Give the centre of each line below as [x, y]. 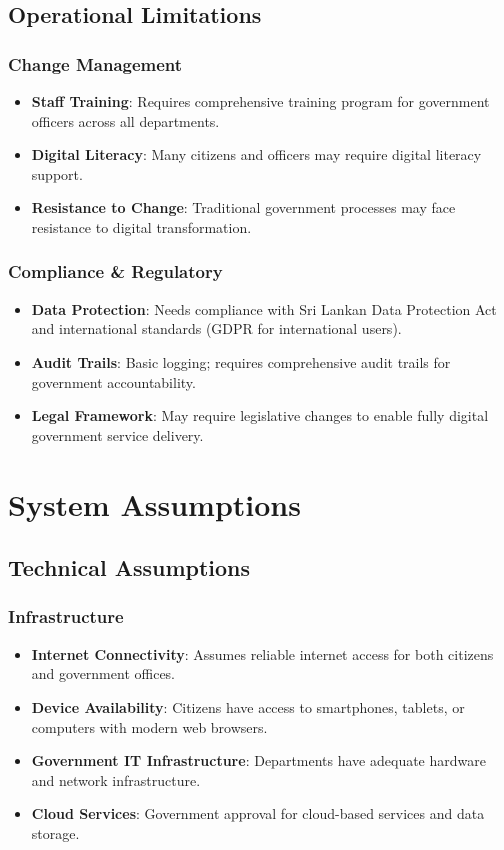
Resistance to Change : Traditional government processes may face [243, 207]
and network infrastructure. [116, 779]
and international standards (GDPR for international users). [216, 328]
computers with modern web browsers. [149, 726]
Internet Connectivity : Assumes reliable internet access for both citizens [262, 653]
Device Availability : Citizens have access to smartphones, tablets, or [248, 706]
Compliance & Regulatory [115, 271]
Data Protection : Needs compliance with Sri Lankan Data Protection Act [264, 308]
